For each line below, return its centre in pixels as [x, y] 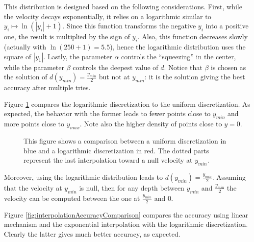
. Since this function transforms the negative [129, 26]
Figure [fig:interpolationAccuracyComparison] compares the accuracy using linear [126, 214]
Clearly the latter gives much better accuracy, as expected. [92, 233]
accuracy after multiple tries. [47, 87]
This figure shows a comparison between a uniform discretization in [125, 140]
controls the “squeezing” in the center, [178, 56]
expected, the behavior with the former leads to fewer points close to [107, 113]
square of [18, 56]
